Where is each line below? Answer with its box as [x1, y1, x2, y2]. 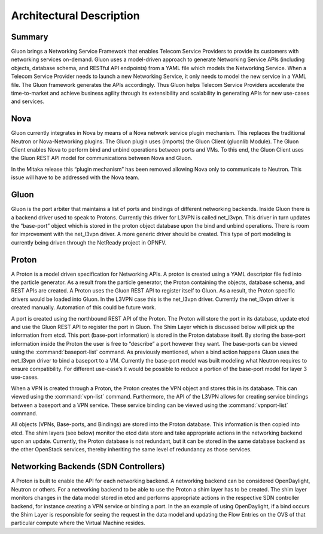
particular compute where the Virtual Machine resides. [11, 519, 146, 527]
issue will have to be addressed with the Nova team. [11, 174, 140, 181]
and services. [11, 98, 45, 105]
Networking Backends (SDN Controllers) [11, 461, 165, 472]
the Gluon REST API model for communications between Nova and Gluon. [11, 155, 193, 162]
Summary [11, 32, 48, 42]
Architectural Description [11, 9, 140, 22]
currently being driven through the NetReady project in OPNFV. [11, 239, 167, 246]
